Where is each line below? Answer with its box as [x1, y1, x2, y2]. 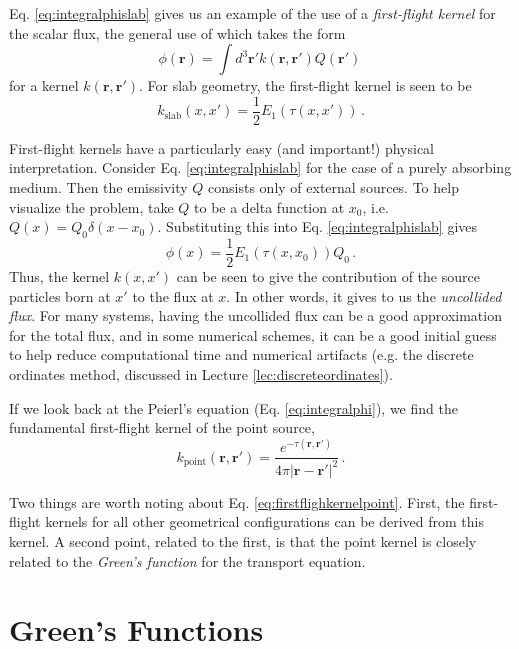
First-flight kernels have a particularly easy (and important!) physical [9, 137, 435, 158]
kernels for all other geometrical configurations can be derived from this [45, 511, 484, 532]
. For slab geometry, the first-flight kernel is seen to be [139, 75, 472, 96]
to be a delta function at [194, 196, 345, 217]
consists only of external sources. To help [208, 177, 459, 198]
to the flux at [132, 285, 214, 306]
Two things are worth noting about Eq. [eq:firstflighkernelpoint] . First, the [9, 491, 465, 512]
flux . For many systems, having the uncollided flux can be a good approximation [9, 305, 502, 326]
